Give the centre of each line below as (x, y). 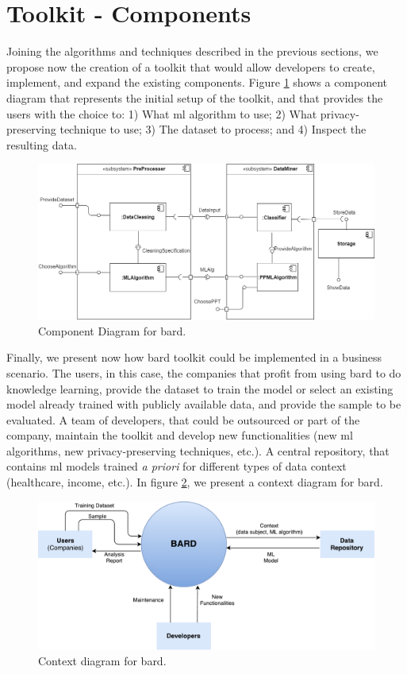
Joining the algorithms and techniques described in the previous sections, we (192, 51)
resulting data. (42, 144)
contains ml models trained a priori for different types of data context (177, 466)
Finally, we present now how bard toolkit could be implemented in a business (194, 357)
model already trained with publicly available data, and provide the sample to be (204, 404)
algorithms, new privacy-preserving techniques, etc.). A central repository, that (198, 450)
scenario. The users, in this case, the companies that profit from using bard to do (204, 372)
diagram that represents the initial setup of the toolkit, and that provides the (195, 97)
